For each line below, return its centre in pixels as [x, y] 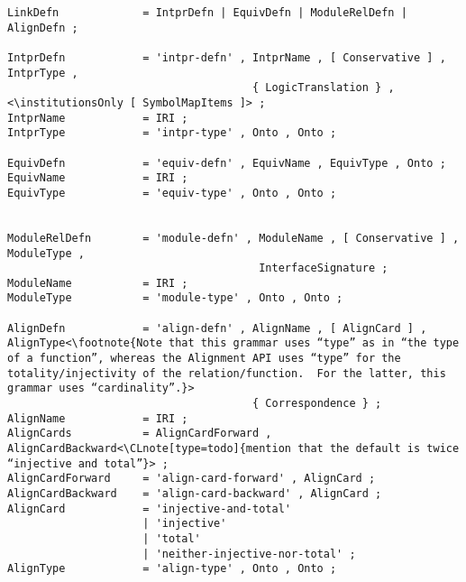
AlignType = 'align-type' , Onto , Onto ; [172, 569]
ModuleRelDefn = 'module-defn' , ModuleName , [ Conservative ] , [233, 238]
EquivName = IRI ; [98, 178]
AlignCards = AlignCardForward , [140, 434]
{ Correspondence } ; [317, 404]
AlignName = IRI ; [98, 418]
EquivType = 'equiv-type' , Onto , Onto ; [172, 193]
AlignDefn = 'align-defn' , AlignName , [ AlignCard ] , [217, 328]
